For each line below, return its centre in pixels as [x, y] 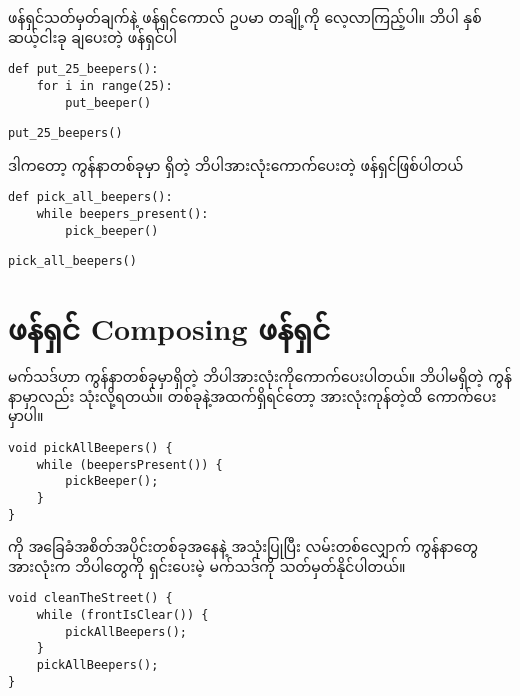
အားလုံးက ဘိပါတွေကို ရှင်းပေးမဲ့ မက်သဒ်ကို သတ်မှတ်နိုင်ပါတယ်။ [207, 565]
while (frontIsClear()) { [122, 615]
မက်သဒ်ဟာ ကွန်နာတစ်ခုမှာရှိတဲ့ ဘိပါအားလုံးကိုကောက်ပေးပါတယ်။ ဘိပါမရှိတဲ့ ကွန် [260, 376]
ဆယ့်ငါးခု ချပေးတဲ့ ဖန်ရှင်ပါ [93, 36]
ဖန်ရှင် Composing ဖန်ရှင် [169, 328]
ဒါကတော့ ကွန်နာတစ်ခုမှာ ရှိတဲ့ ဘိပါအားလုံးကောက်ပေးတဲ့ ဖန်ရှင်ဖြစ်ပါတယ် [236, 164]
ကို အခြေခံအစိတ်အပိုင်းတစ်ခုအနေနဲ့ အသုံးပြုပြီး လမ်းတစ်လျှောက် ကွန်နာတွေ [243, 546]
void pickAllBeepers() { [90, 447]
